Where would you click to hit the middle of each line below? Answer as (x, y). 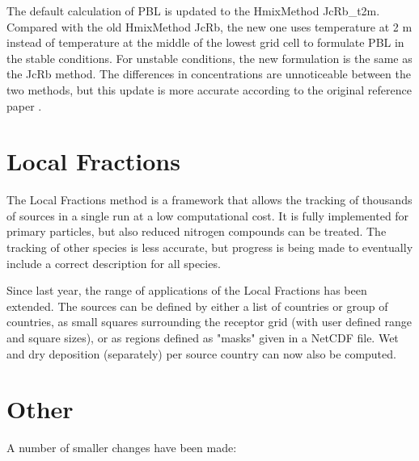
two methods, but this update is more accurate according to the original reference (209, 89)
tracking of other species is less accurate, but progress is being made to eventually (210, 247)
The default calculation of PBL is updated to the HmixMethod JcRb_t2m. (193, 10)
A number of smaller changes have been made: (122, 448)
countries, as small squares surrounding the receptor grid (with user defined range (209, 322)
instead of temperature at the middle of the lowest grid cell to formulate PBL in (205, 42)
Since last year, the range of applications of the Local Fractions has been (187, 290)
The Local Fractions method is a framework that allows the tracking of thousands (209, 200)
